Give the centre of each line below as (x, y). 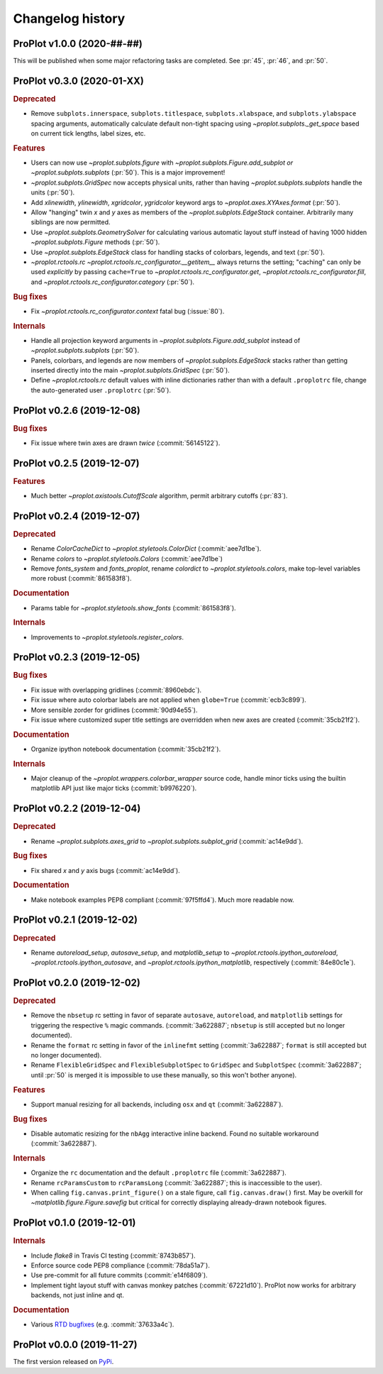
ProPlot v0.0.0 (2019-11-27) (75, 1345)
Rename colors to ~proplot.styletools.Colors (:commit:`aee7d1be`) (127, 559)
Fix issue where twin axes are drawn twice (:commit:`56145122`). (126, 443)
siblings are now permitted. (71, 222)
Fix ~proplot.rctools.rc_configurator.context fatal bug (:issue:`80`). (128, 311)
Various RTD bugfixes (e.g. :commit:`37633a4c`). (102, 1324)
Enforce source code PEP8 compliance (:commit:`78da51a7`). (121, 1265)
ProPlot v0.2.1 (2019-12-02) (76, 920)
